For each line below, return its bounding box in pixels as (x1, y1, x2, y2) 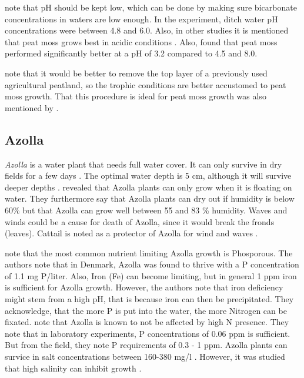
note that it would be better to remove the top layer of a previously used (5, 66, 268, 79)
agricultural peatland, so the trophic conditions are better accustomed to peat (5, 78, 286, 91)
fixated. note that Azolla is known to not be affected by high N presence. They (5, 316, 289, 328)
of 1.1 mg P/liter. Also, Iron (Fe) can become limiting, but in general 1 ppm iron (5, 269, 297, 282)
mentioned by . (5, 101, 59, 113)
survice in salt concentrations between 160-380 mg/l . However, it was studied (5, 350, 285, 363)
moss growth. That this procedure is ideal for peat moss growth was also (5, 90, 266, 102)
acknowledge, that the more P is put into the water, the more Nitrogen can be (5, 304, 287, 316)
